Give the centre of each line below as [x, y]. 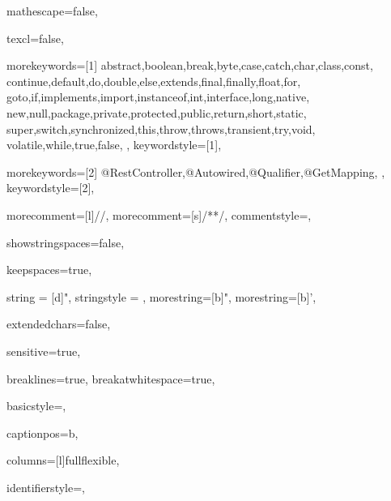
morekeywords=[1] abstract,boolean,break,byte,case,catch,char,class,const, [190, 65]
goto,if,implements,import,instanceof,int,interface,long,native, [158, 97]
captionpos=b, [42, 432]
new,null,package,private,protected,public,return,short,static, [157, 112]
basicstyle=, [36, 406]
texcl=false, [35, 38]
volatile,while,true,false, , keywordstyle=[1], [114, 145]
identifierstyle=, [46, 487]
